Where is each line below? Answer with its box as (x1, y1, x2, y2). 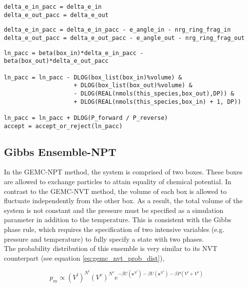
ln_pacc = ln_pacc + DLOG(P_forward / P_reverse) (4, 114, 168, 121)
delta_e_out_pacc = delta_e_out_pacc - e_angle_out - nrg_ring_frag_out (4, 34, 245, 41)
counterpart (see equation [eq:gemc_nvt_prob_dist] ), (4, 252, 165, 263)
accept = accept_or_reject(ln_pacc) (4, 122, 123, 130)
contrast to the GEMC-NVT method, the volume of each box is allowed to (4, 186, 227, 196)
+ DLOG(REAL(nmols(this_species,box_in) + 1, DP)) (74, 98, 241, 105)
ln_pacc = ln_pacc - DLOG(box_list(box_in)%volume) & (4, 74, 182, 81)
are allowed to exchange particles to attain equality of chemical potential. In (4, 176, 231, 186)
